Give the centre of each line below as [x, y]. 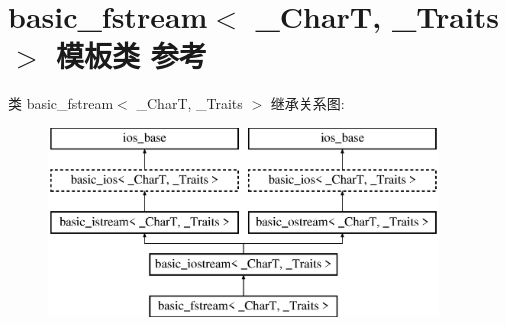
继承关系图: [307, 103]
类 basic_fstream [61, 103]
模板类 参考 [131, 55]
